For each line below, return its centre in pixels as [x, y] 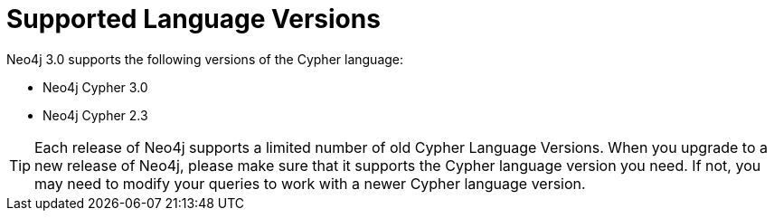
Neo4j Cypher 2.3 [95, 115]
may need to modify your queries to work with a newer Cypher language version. [310, 183]
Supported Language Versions [193, 19]
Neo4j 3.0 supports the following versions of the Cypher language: [205, 59]
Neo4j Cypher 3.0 [95, 87]
